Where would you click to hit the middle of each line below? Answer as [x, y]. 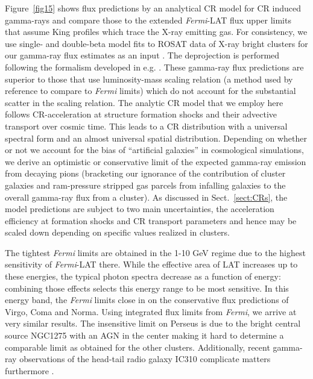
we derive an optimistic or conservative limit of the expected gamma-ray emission [156, 161]
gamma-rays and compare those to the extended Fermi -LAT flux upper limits [148, 20]
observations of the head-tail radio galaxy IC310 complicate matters [145, 359]
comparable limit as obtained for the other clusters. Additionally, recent [138, 347]
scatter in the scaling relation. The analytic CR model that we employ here [144, 102]
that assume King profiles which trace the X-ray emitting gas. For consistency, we [156, 32]
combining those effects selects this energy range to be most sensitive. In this [147, 288]
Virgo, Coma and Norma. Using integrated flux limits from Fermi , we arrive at [151, 311]
